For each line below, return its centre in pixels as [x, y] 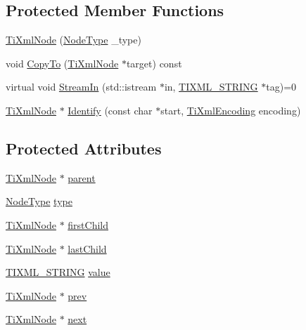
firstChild [88, 224]
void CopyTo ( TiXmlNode [62, 63]
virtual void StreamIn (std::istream [81, 87]
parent [82, 177]
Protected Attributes [84, 148]
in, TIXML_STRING [211, 87]
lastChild [87, 248]
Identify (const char [110, 110]
